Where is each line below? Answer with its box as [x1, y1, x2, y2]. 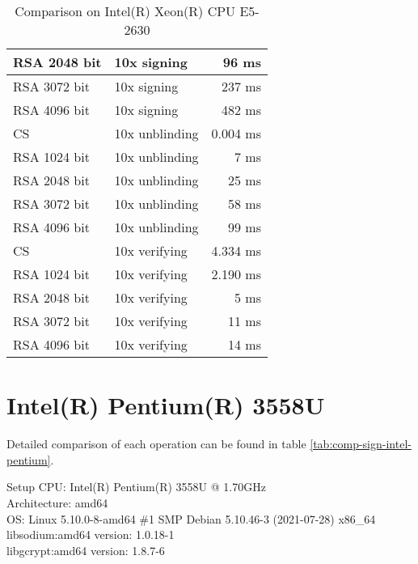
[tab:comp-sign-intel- [310, 435, 412, 452]
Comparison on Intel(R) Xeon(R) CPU [15, 2, 236, 20]
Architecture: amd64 [6, 494, 108, 511]
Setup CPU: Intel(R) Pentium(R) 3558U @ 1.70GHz [6, 478, 266, 495]
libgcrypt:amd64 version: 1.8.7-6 [6, 541, 165, 558]
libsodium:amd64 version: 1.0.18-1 [6, 526, 175, 543]
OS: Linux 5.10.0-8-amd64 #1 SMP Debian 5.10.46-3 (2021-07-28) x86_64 [6, 510, 376, 527]
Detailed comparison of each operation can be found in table [6, 435, 306, 452]
